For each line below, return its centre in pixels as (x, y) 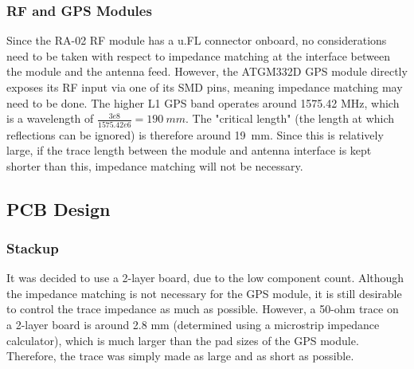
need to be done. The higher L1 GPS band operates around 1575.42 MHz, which (203, 102)
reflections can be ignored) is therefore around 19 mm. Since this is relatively (195, 134)
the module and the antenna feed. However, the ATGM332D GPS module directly (207, 71)
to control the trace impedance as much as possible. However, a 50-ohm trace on (203, 309)
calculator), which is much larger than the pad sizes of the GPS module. (183, 340)
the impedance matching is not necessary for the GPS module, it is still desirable (204, 293)
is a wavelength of (50, 118)
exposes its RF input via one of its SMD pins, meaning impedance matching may (205, 87)
